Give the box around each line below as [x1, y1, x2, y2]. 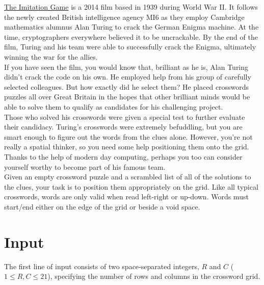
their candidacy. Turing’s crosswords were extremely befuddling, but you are [4, 121, 243, 132]
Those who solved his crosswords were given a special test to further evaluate [4, 111, 245, 122]
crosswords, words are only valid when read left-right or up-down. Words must [4, 191, 249, 202]
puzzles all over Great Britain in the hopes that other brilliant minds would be [4, 91, 250, 102]
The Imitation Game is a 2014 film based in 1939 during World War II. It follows [4, 2, 258, 12]
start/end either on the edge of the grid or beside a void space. [4, 201, 200, 212]
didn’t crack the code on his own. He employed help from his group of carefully [4, 71, 251, 82]
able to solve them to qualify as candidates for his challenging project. [4, 101, 223, 112]
